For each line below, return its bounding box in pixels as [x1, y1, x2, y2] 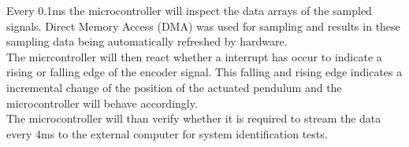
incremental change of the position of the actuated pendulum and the [6, 79, 342, 95]
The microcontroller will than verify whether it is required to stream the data [6, 110, 381, 127]
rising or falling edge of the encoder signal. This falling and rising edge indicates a [6, 64, 403, 80]
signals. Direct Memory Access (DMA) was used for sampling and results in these [6, 17, 400, 34]
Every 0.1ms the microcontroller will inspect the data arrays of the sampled [6, 2, 372, 18]
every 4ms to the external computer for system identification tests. [6, 125, 328, 141]
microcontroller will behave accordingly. [6, 94, 198, 111]
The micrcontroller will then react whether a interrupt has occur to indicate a [6, 48, 382, 64]
